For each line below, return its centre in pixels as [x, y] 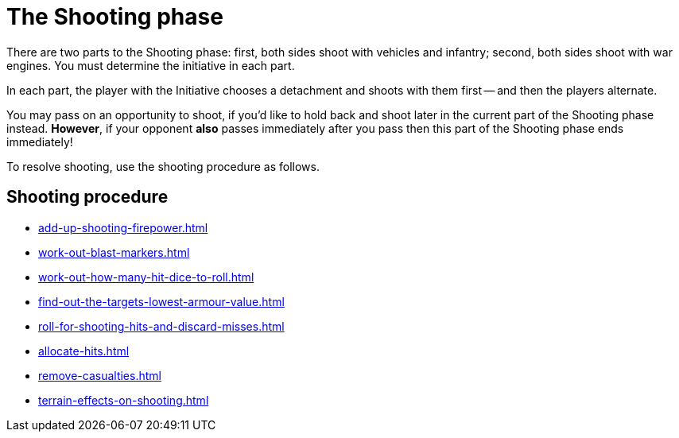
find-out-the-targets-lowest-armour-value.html [161, 301]
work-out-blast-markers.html [114, 252]
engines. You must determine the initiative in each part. [151, 65]
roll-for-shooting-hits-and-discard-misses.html [161, 326]
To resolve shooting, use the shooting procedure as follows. [163, 166]
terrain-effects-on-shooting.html [124, 400]
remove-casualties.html [100, 375]
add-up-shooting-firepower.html [123, 227]
